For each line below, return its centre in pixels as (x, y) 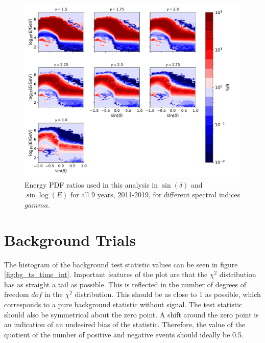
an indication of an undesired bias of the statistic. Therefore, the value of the (125, 324)
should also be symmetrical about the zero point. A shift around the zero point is (131, 314)
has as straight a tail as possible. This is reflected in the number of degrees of (125, 284)
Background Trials (70, 239)
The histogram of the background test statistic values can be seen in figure (121, 264)
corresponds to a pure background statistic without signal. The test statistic (123, 304)
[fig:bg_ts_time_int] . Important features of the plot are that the (106, 274)
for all (80, 195)
